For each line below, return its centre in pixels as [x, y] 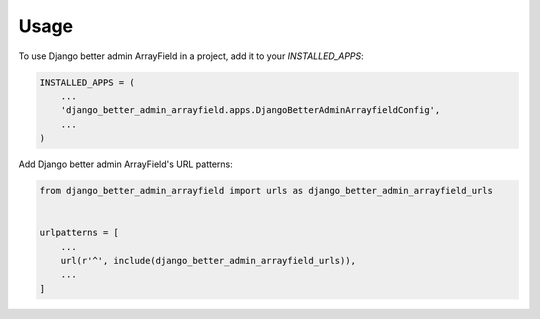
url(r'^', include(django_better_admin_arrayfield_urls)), [208, 261]
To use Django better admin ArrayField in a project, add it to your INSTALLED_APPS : [191, 56]
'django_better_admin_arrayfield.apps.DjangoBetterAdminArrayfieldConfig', [250, 110]
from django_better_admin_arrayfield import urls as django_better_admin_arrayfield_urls [266, 191]
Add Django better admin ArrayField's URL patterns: [126, 164]
